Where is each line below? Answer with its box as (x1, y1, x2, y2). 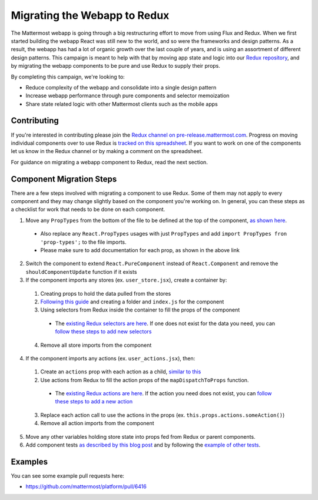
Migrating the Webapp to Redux (11, 9, 170, 22)
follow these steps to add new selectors (55, 328, 152, 335)
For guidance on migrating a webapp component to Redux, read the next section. (11, 158, 208, 165)
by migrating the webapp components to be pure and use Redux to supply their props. (11, 62, 221, 69)
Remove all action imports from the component (40, 420, 154, 427)
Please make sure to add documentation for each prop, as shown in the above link (40, 247, 240, 253)
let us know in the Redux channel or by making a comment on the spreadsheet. (11, 148, 203, 155)
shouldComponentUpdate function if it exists (25, 268, 137, 275)
